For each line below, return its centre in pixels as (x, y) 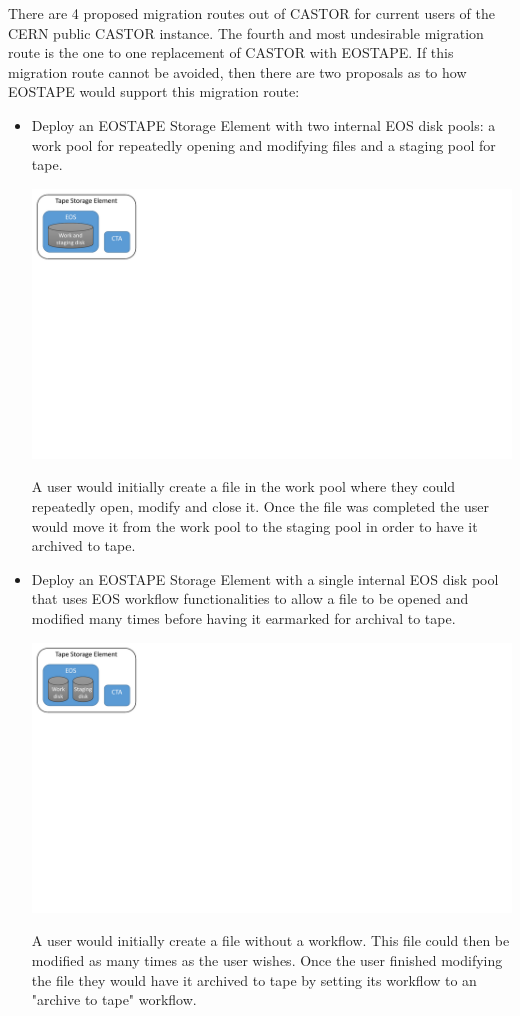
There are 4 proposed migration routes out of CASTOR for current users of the (251, 13)
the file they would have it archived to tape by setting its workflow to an (254, 979)
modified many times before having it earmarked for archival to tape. (243, 618)
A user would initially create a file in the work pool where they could (243, 486)
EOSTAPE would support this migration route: (154, 91)
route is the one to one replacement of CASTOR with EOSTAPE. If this (231, 52)
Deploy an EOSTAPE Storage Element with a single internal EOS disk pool (265, 578)
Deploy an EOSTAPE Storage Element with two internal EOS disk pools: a (263, 124)
